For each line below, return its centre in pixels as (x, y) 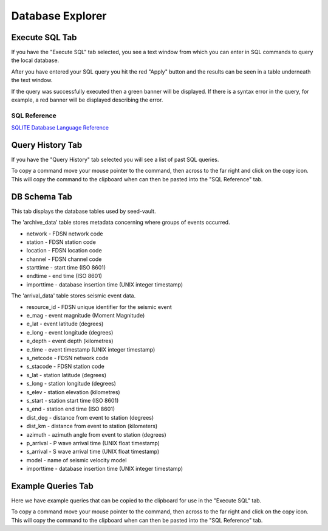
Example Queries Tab (53, 486)
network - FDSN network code (65, 234)
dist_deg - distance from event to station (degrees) (90, 417)
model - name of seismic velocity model (77, 460)
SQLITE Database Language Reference (60, 128)
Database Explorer (59, 16)
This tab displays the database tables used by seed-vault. (84, 211)
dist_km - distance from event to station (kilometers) (92, 426)
